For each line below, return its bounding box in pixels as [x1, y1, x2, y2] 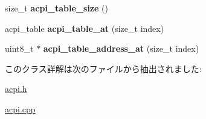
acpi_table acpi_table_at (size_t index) [5, 22, 164, 34]
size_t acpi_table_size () [5, 2, 108, 14]
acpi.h [5, 82, 27, 95]
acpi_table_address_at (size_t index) [43, 42, 199, 55]
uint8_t [5, 42, 34, 55]
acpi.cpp [5, 102, 36, 115]
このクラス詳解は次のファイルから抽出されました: [5, 62, 202, 75]
